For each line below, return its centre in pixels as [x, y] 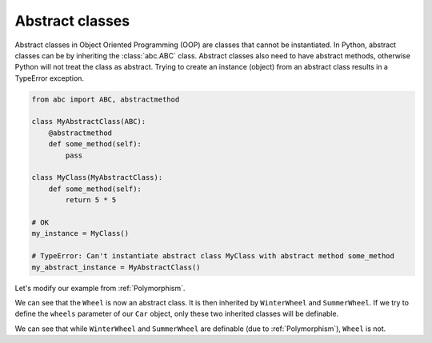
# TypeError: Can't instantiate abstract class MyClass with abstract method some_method [213, 256]
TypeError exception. [49, 78]
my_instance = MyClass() [80, 233]
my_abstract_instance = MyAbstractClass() [116, 267]
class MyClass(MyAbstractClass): [97, 177]
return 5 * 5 [91, 200]
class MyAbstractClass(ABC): [89, 122]
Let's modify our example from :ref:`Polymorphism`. [100, 288]
